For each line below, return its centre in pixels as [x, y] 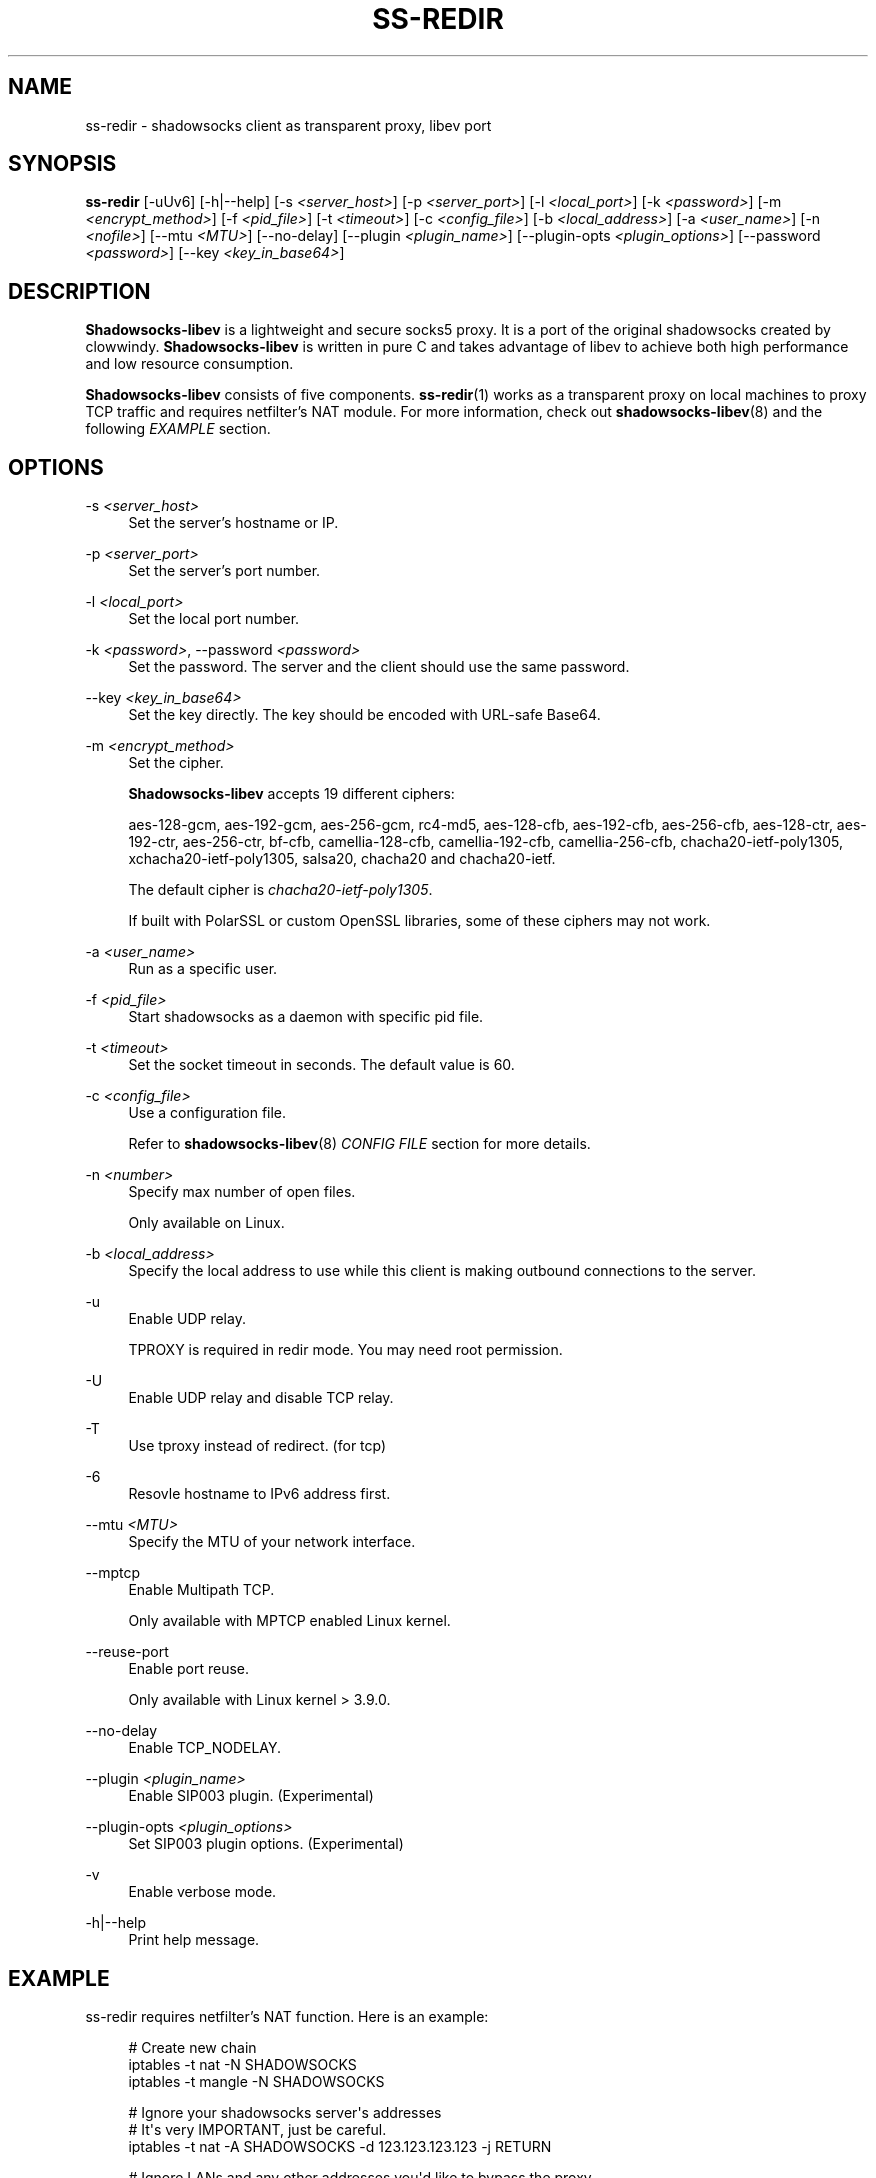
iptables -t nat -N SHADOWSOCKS [242, 2064]
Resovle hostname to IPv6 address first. [259, 1494]
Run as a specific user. [203, 969]
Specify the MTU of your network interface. [272, 1542]
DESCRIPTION [79, 291]
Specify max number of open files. [242, 1192]
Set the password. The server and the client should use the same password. [379, 667]
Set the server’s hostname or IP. [233, 523]
